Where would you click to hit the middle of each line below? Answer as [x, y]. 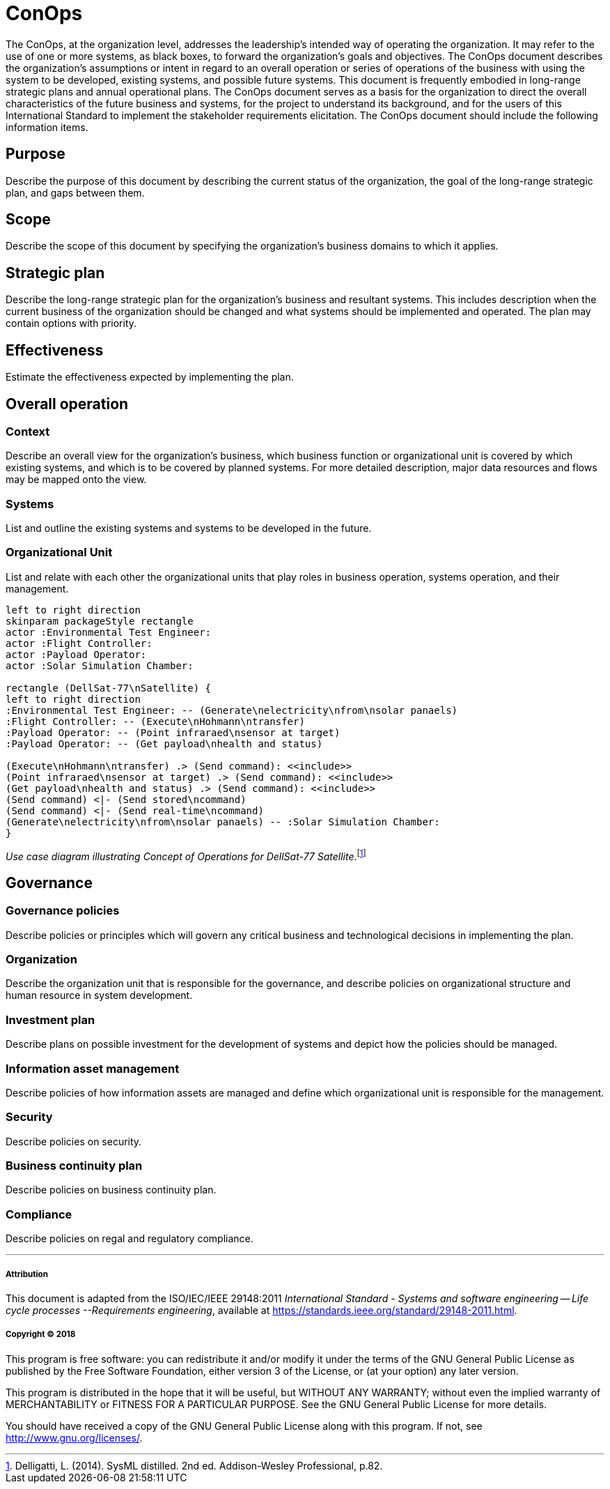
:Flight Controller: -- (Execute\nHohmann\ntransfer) [155, 721]
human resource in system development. [99, 995]
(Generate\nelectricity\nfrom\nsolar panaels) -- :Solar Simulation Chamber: [223, 822]
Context [28, 431]
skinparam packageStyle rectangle [100, 621]
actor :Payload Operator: [76, 654]
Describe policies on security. [74, 1141]
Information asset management [93, 1068]
